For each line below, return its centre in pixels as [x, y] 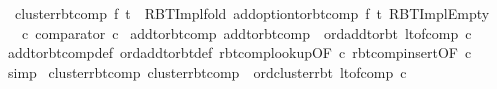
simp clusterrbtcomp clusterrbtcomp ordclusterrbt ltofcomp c [207, 71]
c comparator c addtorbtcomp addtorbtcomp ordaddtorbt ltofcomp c [246, 32]
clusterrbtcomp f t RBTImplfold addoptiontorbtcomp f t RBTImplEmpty [252, 13]
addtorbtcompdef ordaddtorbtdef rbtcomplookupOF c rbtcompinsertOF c [239, 52]
